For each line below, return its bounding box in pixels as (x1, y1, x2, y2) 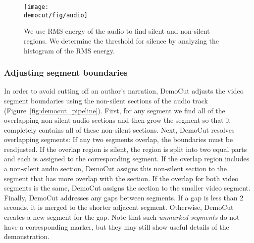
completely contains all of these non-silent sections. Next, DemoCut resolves (4, 124, 235, 135)
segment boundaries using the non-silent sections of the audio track (4, 95, 208, 105)
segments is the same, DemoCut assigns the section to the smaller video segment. (4, 183, 251, 193)
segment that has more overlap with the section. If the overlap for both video (4, 173, 239, 183)
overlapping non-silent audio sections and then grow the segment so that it (4, 115, 231, 125)
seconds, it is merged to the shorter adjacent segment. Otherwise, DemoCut (4, 202, 234, 212)
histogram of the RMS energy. (24, 45, 115, 55)
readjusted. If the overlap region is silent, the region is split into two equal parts (4, 144, 247, 154)
